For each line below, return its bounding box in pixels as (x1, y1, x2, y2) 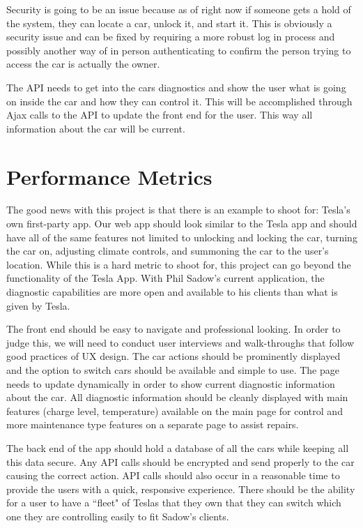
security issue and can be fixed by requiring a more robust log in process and (6, 29, 335, 44)
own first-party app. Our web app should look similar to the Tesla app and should (6, 216, 357, 231)
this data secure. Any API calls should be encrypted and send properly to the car (6, 454, 355, 469)
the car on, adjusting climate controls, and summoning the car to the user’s (6, 243, 329, 258)
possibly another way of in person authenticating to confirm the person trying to (6, 43, 351, 57)
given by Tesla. (6, 298, 70, 312)
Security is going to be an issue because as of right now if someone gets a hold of (6, 2, 351, 16)
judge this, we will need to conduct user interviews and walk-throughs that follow (6, 335, 354, 349)
